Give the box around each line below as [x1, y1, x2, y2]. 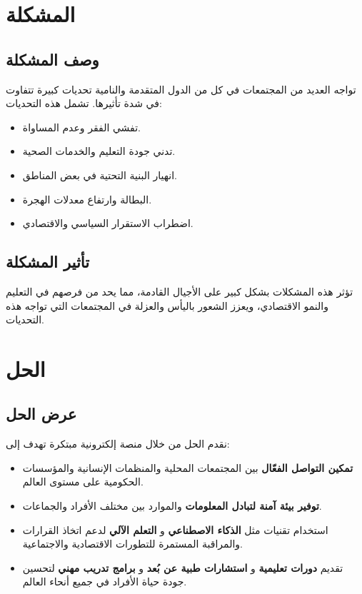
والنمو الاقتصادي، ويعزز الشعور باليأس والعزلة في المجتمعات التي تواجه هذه [6, 298, 328, 313]
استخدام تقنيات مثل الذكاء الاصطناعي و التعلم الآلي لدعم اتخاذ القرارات [22, 522, 328, 537]
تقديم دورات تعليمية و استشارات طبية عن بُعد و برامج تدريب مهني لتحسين [22, 560, 343, 575]
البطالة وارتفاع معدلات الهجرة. [22, 191, 152, 206]
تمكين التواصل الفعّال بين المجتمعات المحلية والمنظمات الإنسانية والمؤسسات [22, 460, 353, 475]
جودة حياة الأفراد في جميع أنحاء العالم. [22, 574, 187, 589]
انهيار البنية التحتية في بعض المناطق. [22, 167, 177, 182]
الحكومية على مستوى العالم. [22, 474, 144, 489]
